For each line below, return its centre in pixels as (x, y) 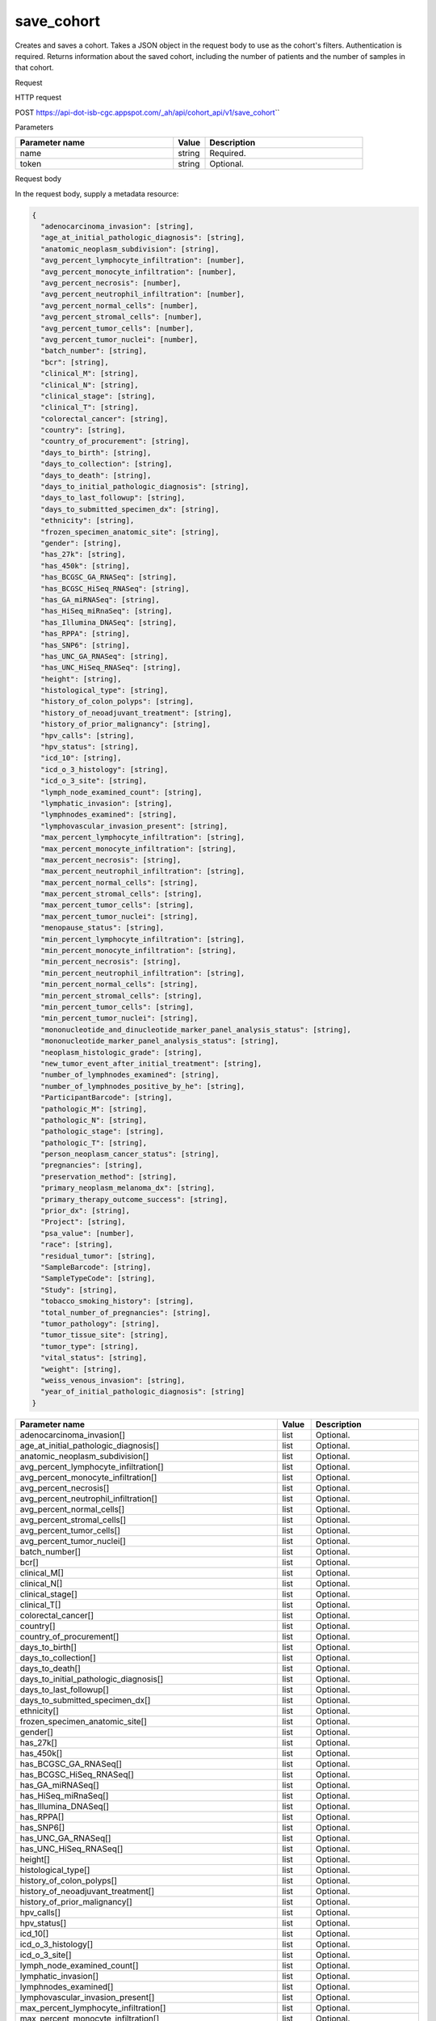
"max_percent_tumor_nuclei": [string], (119, 916)
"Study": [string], (79, 1290)
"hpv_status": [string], (90, 747)
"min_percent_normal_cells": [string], (119, 985)
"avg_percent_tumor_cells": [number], (117, 328)
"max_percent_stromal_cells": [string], (122, 894)
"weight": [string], (81, 1369)
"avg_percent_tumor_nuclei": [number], (119, 339)
